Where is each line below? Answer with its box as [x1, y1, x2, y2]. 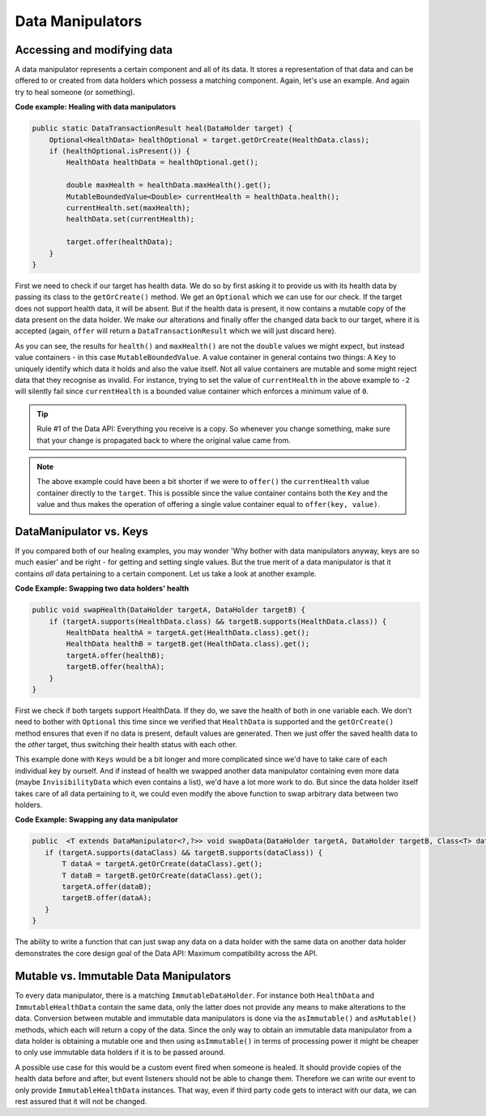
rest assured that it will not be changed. [15, 1096, 147, 1106]
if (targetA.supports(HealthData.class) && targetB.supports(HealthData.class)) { [49, 616, 387, 626]
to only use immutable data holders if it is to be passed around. [15, 1047, 226, 1058]
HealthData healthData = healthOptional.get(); [66, 158, 259, 167]
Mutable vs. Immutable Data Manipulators [15, 969, 232, 983]
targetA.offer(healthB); [66, 650, 165, 660]
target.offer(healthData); [66, 238, 173, 247]
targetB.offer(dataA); [62, 893, 152, 903]
